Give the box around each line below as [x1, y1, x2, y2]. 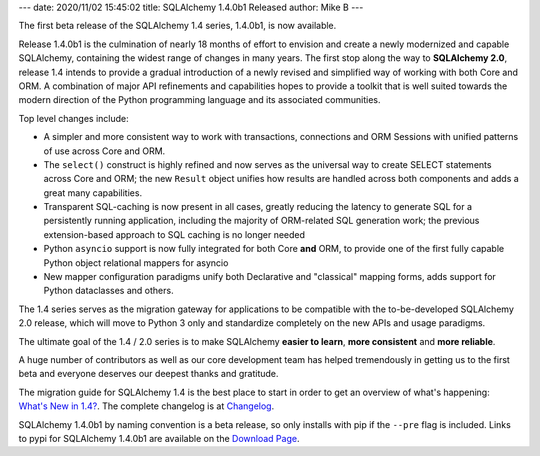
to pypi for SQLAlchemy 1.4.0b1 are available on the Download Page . [18, 432, 300, 444]
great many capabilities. [43, 186, 143, 199]
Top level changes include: [18, 112, 129, 124]
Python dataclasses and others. [43, 285, 174, 297]
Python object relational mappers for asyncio [43, 256, 229, 269]
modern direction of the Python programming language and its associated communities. [18, 94, 381, 106]
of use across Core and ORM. [43, 145, 166, 157]
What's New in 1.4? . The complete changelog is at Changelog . [18, 400, 275, 412]
